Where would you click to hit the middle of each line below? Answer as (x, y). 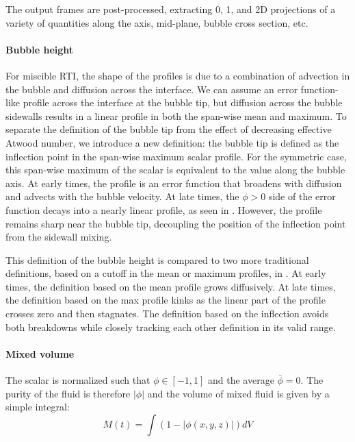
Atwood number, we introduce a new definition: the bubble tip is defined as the (172, 142)
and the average (241, 380)
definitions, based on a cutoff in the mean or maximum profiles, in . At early (166, 273)
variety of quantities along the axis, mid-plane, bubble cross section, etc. (157, 22)
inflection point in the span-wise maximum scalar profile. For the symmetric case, (176, 156)
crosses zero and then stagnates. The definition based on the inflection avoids (167, 314)
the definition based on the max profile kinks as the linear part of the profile (166, 300)
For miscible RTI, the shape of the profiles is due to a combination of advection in (178, 75)
